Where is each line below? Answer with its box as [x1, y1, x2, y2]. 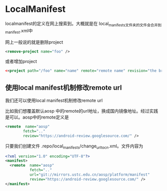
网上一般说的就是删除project [5, 39, 64, 45]
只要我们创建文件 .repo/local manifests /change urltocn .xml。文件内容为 [5, 143, 143, 150]
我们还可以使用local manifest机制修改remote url [5, 98, 103, 104]
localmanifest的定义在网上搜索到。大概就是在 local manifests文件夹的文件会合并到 [5, 20, 162, 28]
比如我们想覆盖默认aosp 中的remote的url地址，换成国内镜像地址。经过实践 [5, 108, 158, 114]
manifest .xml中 [5, 27, 33, 35]
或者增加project [5, 59, 37, 64]
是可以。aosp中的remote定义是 [5, 114, 69, 120]
